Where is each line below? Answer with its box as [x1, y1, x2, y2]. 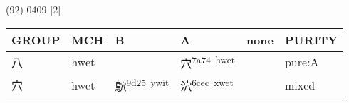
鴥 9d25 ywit [115, 75, 170, 95]
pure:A [284, 54, 319, 71]
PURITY [284, 31, 338, 48]
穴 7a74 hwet [180, 52, 235, 71]
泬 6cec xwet [180, 75, 234, 95]
